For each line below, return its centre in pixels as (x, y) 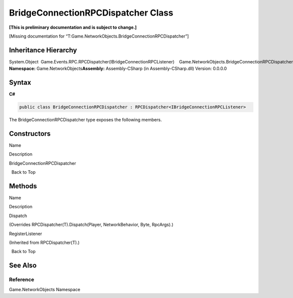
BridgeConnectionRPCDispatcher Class (91, 13)
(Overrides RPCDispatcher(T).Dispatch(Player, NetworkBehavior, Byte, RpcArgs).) (91, 225)
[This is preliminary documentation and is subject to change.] (73, 27)
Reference (21, 279)
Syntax (20, 83)
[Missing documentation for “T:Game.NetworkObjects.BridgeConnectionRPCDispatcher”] (99, 36)
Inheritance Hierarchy (43, 50)
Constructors (30, 133)
